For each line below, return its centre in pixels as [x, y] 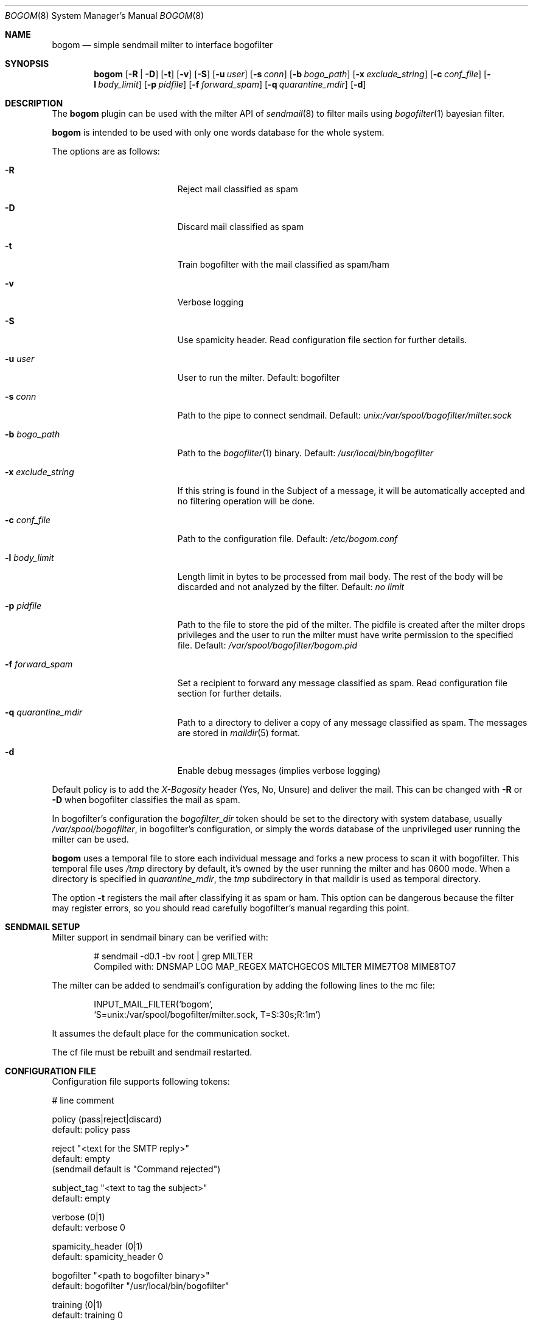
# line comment [83, 1100]
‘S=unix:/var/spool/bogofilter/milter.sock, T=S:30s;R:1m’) [207, 1014]
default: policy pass [91, 1129]
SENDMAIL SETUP [43, 927]
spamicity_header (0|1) [97, 1246]
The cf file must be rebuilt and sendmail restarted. [152, 1052]
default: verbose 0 [89, 1227]
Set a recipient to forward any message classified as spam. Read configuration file [342, 683]
